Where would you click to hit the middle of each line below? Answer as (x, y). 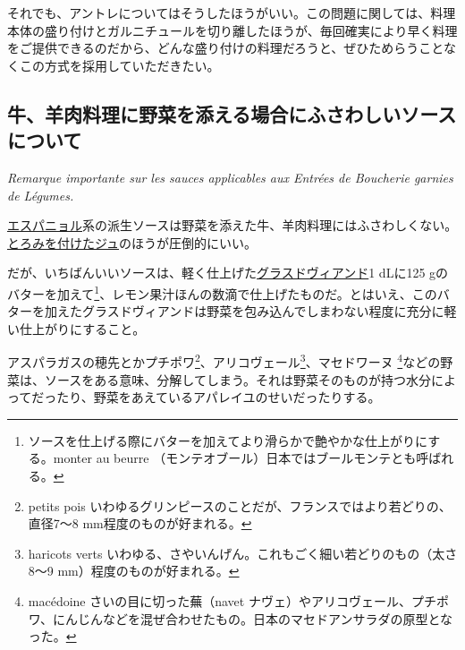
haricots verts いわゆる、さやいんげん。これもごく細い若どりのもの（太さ (243, 553)
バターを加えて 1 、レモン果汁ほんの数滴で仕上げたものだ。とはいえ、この (222, 292)
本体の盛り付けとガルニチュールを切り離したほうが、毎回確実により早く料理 (232, 30)
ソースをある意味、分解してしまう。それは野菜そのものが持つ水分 (238, 379)
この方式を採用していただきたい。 (119, 65)
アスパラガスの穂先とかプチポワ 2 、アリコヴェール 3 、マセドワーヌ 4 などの (224, 361)
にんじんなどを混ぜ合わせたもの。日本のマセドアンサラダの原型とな (252, 618)
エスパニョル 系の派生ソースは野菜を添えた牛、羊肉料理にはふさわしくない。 (232, 225)
